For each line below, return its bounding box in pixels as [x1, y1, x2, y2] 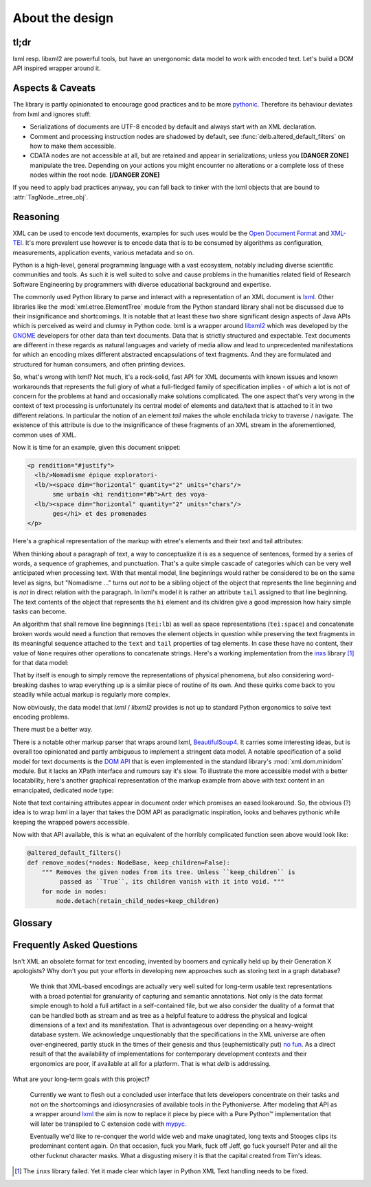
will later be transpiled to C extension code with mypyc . [30, 1120, 187, 1128]
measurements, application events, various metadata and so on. [12, 248, 194, 257]
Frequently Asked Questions [12, 939, 138, 950]
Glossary [12, 917, 53, 928]
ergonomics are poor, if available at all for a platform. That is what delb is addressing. [30, 1059, 271, 1067]
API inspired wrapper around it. [12, 64, 101, 72]
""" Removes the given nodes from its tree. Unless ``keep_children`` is [41, 869, 295, 876]
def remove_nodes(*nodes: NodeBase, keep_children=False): [27, 858, 230, 867]
